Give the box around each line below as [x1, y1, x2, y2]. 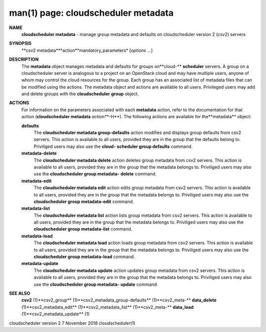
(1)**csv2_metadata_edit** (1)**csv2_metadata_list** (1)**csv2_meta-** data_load [21, 304, 194, 310]
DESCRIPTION [9, 57, 39, 63]
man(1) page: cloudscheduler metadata [9, 7, 174, 18]
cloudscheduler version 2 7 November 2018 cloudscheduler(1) [9, 320, 135, 326]
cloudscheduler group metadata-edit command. [33, 199, 134, 204]
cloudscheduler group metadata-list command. [33, 226, 133, 232]
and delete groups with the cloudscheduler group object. [21, 91, 139, 97]
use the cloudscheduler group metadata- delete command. [33, 171, 157, 177]
